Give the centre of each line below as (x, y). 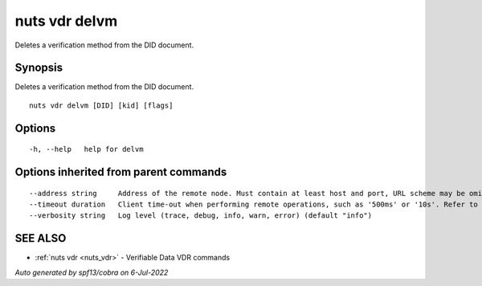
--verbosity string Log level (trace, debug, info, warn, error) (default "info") (201, 216)
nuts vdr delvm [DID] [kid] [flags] (101, 105)
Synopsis (39, 68)
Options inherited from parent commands (121, 172)
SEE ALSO (41, 238)
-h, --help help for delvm (86, 149)
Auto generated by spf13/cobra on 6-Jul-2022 (92, 272)
